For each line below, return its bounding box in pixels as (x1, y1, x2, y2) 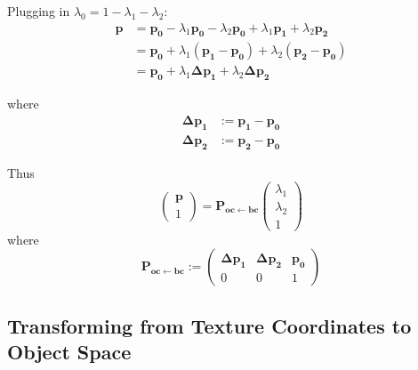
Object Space (7, 338, 132, 366)
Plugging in (7, 2, 70, 20)
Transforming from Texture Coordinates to (7, 311, 412, 339)
